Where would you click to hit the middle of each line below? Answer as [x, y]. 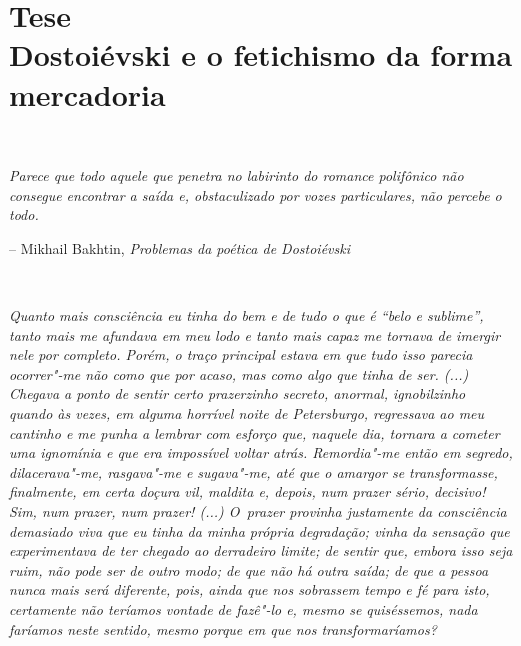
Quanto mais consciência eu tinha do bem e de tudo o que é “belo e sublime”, [246, 315]
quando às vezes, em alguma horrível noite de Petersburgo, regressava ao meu [247, 413]
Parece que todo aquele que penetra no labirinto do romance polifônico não [236, 175]
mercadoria [87, 93]
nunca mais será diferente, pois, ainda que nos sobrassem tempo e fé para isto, [249, 589]
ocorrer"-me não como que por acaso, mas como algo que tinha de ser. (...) [239, 373]
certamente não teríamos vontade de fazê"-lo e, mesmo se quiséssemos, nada [243, 608]
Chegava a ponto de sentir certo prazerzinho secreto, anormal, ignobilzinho [237, 393]
